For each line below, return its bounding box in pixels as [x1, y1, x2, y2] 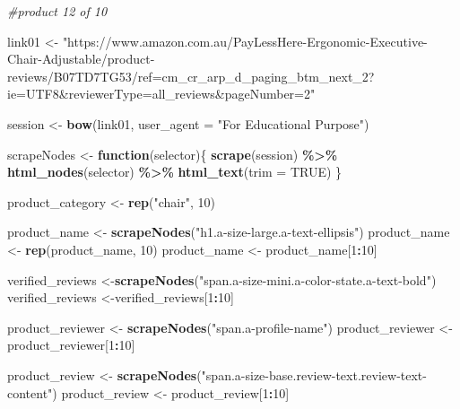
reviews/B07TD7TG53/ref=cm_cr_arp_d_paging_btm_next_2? [7, 66, 375, 85]
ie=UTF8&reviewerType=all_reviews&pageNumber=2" [7, 84, 316, 103]
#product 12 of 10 [7, 2, 108, 20]
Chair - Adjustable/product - [7, 49, 155, 68]
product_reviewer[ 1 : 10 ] [7, 335, 135, 354]
